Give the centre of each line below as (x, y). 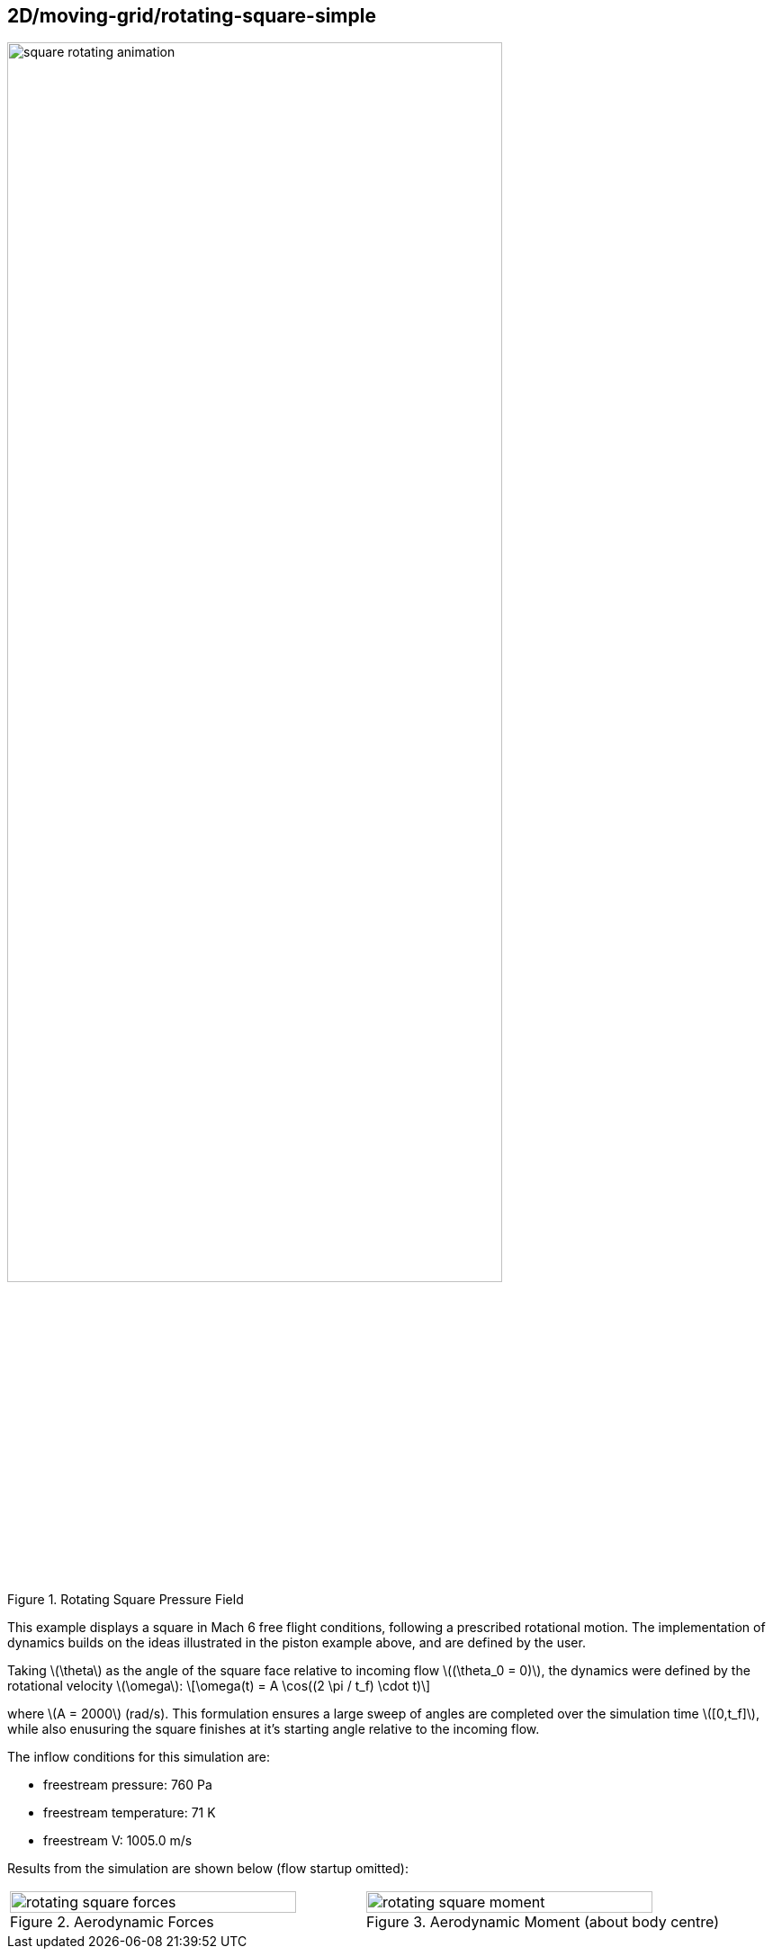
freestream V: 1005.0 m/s (118, 1841)
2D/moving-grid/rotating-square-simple (192, 16)
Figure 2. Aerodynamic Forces (112, 1922)
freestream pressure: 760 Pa (128, 1785)
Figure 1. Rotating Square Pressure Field (126, 1600)
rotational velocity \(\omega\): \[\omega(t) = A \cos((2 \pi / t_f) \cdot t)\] (219, 1686)
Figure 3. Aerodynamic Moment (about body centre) (543, 1922)
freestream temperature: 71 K (130, 1813)
